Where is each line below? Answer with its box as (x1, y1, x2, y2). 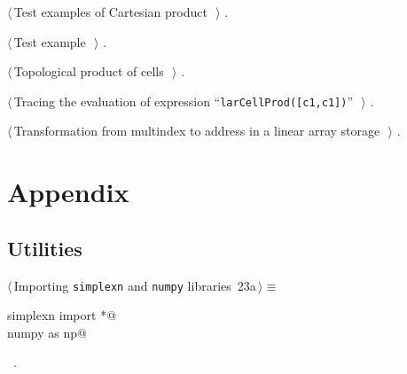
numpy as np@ (7, 323, 87, 341)
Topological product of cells (13, 62, 164, 81)
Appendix (7, 174, 129, 210)
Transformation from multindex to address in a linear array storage (13, 121, 380, 140)
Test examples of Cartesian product (13, 3, 207, 20)
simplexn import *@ (7, 306, 117, 324)
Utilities (7, 234, 82, 261)
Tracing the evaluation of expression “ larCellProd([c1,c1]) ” (13, 91, 353, 110)
